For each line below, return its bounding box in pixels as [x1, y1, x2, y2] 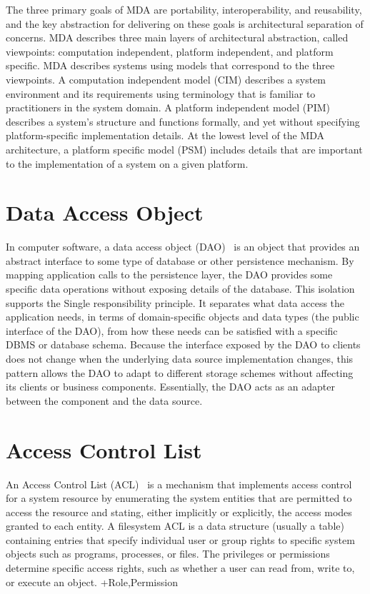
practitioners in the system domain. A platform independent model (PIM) [6, 100, 331, 115]
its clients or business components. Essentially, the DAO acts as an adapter [6, 379, 335, 394]
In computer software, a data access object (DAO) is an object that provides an [6, 239, 360, 254]
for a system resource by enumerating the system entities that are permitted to [6, 490, 352, 505]
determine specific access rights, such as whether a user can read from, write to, [6, 560, 355, 575]
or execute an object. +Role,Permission [6, 574, 178, 589]
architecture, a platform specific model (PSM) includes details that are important [6, 141, 363, 156]
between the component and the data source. [6, 393, 203, 408]
